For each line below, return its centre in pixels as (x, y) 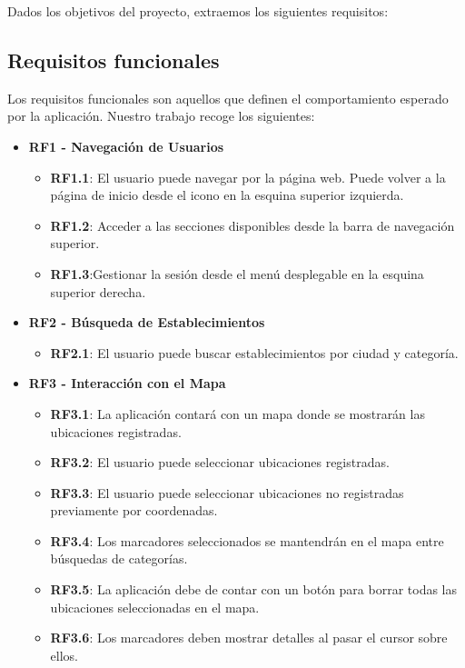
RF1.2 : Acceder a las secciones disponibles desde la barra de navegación (252, 225)
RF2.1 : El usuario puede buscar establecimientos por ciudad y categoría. (254, 352)
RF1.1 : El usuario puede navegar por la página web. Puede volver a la (248, 177)
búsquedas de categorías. (119, 558)
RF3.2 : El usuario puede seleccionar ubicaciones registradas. (220, 462)
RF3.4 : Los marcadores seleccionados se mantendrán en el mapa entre (247, 540)
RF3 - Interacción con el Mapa (127, 383)
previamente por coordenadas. (134, 510)
